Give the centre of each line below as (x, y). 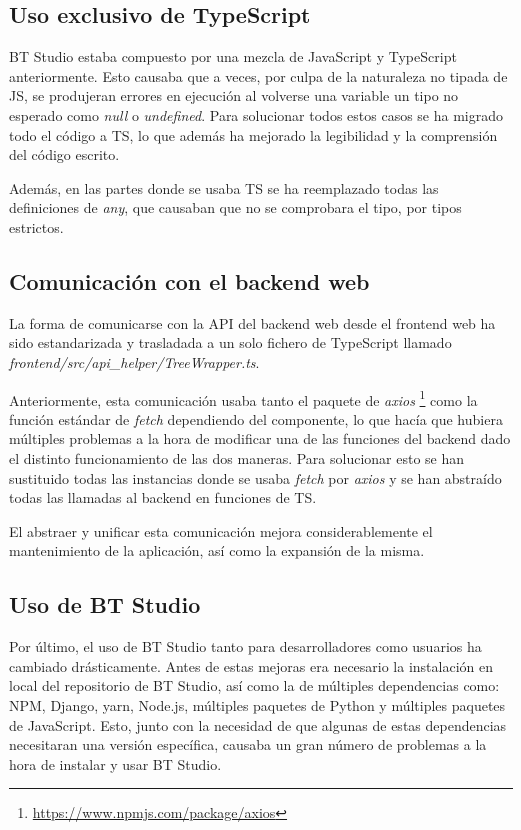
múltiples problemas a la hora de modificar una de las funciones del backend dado (260, 438)
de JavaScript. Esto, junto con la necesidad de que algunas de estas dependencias (258, 724)
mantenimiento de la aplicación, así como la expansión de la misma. (217, 550)
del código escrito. (64, 154)
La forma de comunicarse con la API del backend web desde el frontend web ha (252, 322)
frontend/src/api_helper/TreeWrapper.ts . (134, 361)
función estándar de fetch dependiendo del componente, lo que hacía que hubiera (256, 418)
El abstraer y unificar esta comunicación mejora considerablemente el (221, 530)
